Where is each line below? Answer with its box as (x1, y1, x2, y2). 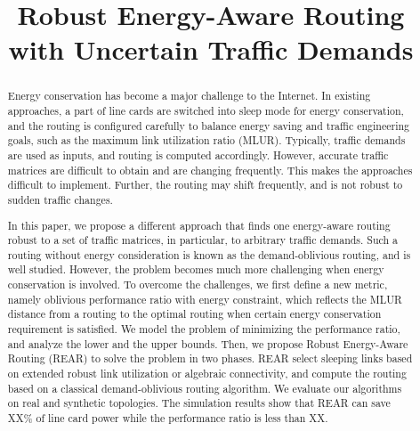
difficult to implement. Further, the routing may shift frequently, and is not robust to (7, 177, 403, 192)
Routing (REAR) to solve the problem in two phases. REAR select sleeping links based (7, 351, 413, 366)
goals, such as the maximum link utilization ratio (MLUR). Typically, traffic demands (7, 133, 406, 148)
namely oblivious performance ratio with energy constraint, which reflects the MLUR (7, 291, 402, 306)
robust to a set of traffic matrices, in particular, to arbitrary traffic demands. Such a (7, 232, 399, 248)
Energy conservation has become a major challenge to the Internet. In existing (7, 88, 371, 103)
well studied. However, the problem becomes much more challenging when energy (7, 262, 384, 277)
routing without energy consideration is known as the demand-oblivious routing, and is (7, 247, 411, 262)
